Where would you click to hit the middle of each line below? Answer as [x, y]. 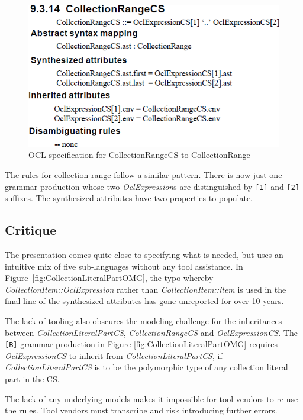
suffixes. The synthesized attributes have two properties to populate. [129, 198]
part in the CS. [32, 378]
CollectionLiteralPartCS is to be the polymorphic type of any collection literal [146, 367]
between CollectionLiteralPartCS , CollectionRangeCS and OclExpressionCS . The [151, 332]
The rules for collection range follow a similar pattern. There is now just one [144, 174]
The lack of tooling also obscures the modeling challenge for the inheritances [144, 320]
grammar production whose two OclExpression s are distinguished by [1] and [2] [152, 186]
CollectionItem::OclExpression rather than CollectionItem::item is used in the [146, 289]
